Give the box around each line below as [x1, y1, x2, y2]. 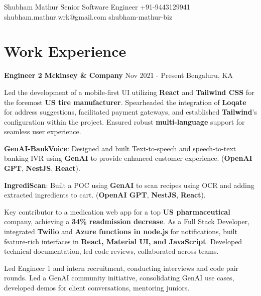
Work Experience [4, 41, 126, 61]
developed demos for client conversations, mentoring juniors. [4, 282, 190, 292]
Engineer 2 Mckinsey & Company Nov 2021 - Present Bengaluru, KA [4, 70, 233, 80]
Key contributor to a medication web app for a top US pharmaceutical [4, 206, 230, 217]
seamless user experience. [4, 126, 81, 137]
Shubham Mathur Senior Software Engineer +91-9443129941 [4, 2, 190, 12]
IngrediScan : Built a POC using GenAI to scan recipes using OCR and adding [4, 179, 254, 190]
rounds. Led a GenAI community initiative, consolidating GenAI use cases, [4, 272, 234, 283]
